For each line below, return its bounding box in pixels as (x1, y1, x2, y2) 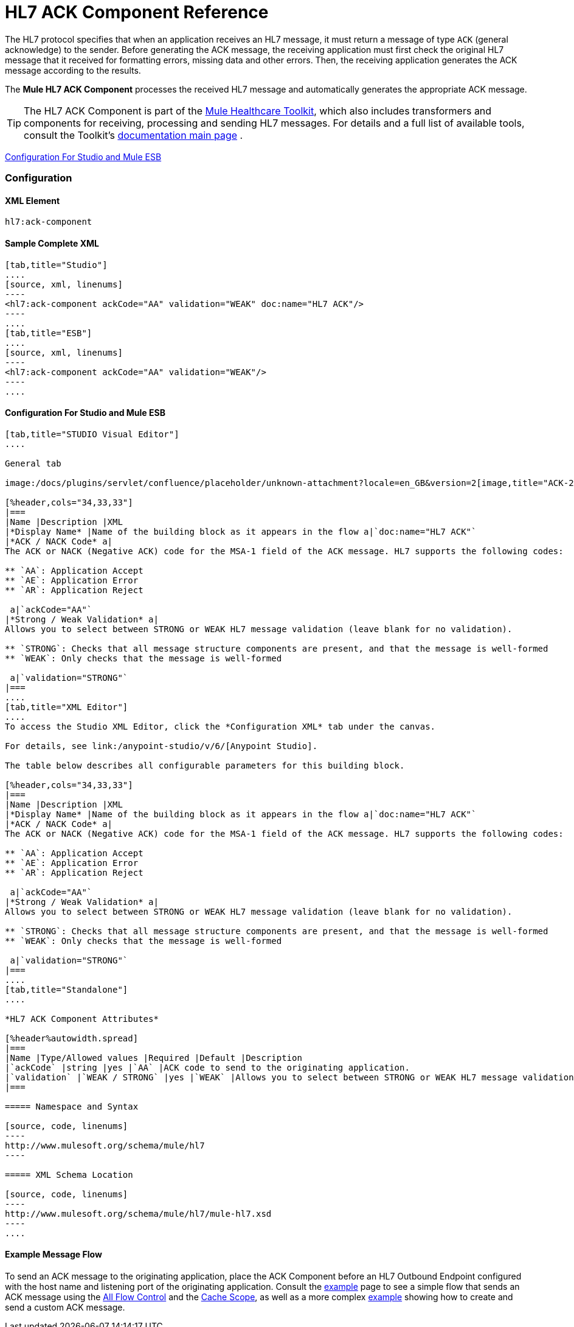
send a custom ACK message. (5, 1302, 125, 1312)
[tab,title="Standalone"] (5, 984, 128, 994)
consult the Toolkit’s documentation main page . (24, 128, 243, 141)
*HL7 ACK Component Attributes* (5, 1013, 159, 1024)
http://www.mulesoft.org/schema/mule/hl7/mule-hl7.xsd (5, 1208, 272, 1219)
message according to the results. (5, 65, 141, 76)
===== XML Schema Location (5, 1169, 133, 1180)
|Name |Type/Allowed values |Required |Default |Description (5, 1052, 302, 1063)
